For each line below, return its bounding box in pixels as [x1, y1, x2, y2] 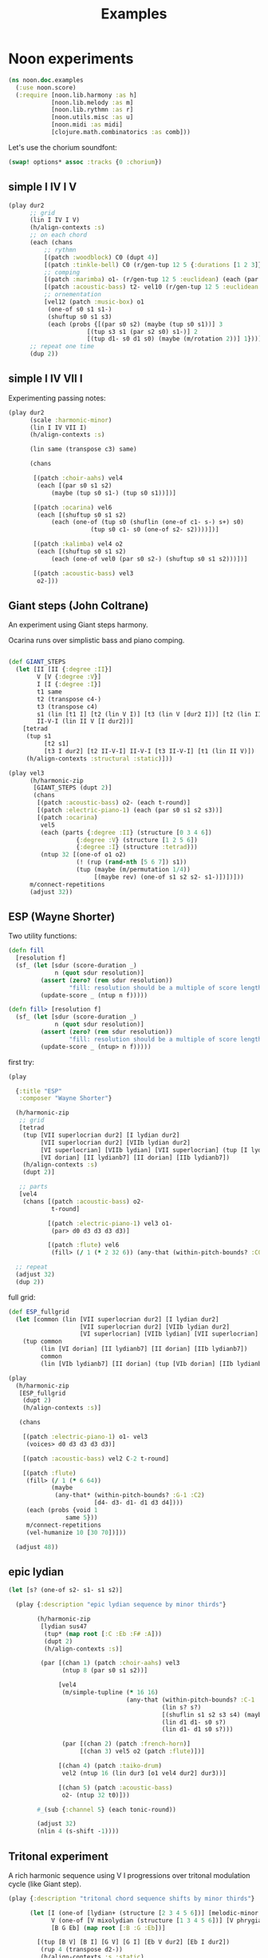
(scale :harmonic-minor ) [29, 416, 112, 424]
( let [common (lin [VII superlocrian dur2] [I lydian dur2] [15, 1315, 219, 1323]
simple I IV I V [8, 181, 77, 194]
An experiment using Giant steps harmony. [8, 620, 148, 629]
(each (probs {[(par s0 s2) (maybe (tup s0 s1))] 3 [47, 320, 223, 328]
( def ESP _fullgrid [8, 1308, 69, 1316]
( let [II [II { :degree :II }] [15, 665, 112, 673]
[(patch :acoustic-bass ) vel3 [33, 569, 134, 578]
